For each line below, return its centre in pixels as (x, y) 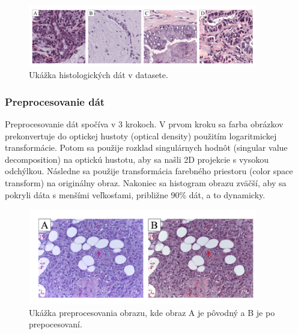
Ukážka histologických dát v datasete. (99, 75)
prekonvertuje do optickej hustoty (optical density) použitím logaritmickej (141, 135)
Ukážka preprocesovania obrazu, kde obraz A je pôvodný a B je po (152, 312)
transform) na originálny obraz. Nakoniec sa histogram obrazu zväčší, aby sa (146, 183)
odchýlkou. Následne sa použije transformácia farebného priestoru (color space (149, 171)
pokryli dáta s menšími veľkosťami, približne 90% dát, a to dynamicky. (135, 194)
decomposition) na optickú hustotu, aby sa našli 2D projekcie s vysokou (137, 159)
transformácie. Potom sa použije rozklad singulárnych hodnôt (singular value (146, 147)
